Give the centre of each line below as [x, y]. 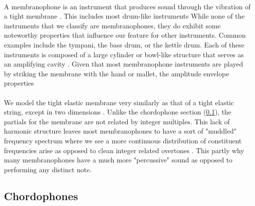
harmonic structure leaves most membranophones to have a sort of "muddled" [120, 131]
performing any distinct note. [48, 169]
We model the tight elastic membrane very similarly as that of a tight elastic [119, 102]
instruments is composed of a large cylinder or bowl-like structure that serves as [124, 54]
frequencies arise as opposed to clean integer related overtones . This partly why [124, 150]
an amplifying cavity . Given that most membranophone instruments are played [124, 64]
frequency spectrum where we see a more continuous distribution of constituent [123, 140]
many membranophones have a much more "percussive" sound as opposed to [118, 160]
